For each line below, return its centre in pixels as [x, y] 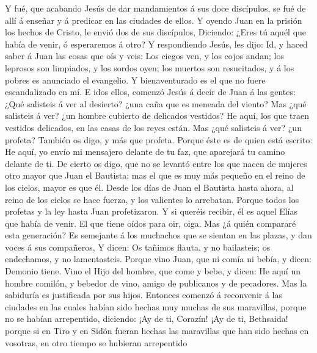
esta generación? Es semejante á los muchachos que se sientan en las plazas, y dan [158, 235]
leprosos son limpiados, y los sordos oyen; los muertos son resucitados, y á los [150, 67]
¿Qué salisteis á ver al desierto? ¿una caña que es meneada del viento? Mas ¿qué [156, 103]
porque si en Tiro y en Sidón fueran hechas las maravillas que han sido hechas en [157, 331]
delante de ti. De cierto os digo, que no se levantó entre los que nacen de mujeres [156, 163]
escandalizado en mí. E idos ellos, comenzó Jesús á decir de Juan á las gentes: [150, 92]
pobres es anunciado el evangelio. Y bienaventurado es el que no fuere [135, 80]
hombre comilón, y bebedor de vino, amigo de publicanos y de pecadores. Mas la [156, 283]
